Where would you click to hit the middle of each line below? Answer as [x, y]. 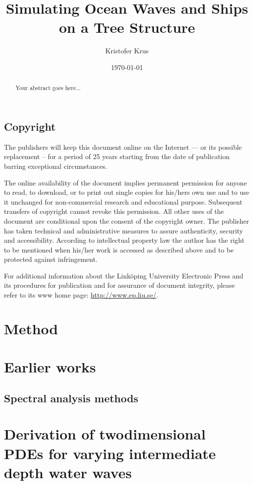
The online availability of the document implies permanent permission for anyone [126, 182]
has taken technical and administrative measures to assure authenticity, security [124, 230]
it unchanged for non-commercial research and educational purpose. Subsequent [123, 201]
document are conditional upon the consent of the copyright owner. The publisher [126, 220]
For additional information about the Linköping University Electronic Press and [124, 275]
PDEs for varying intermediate [110, 453]
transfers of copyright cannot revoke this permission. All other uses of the [114, 211]
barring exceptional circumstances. [56, 166]
